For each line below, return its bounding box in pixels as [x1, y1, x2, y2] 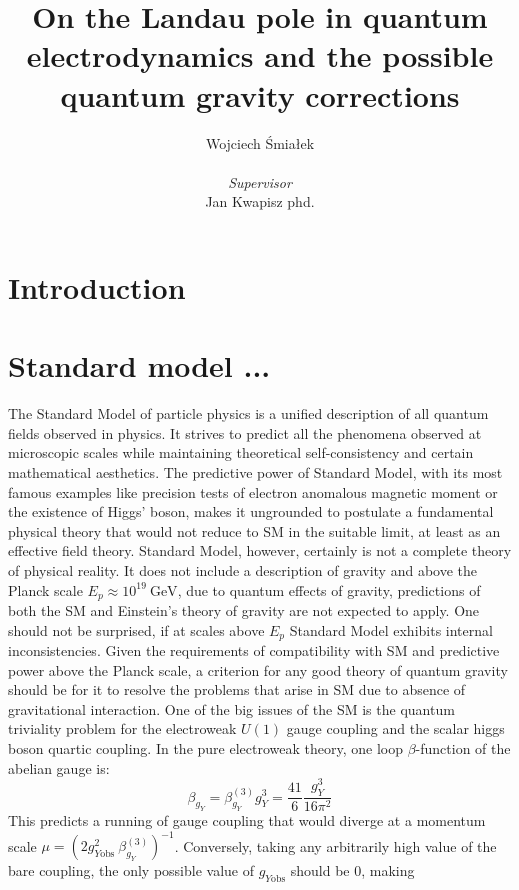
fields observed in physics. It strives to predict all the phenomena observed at [8, 422, 482, 443]
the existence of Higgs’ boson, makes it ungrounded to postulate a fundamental [8, 501, 494, 522]
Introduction [8, 266, 186, 307]
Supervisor [228, 171, 292, 192]
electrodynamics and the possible [26, 35, 494, 76]
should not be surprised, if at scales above [8, 619, 265, 640]
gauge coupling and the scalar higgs [286, 718, 505, 739]
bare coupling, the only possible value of [8, 860, 254, 881]
